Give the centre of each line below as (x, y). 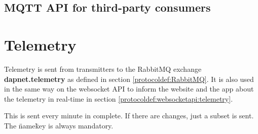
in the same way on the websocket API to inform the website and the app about (129, 89)
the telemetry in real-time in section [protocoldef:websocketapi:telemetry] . (119, 98)
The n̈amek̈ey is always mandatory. (59, 125)
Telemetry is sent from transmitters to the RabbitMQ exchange (103, 69)
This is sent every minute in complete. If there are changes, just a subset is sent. (129, 116)
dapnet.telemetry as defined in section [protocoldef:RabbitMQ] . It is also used (129, 79)
